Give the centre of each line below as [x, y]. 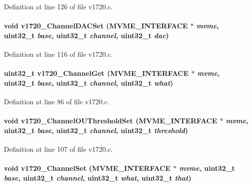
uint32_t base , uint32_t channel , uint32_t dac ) [87, 35]
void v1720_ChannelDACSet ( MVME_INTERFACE [96, 26]
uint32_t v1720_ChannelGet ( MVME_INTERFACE [96, 73]
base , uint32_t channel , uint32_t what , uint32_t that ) [98, 177]
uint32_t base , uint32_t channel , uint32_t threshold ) [96, 130]
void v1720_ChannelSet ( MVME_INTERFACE [87, 168]
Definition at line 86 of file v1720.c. [57, 101]
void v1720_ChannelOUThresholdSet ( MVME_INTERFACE [111, 121]
